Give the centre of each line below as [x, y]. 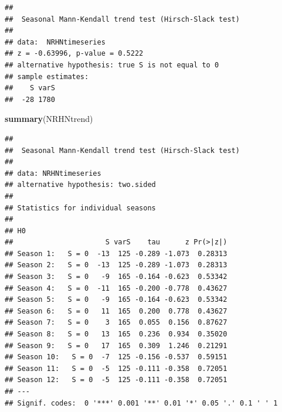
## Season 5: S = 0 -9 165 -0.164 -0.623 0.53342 [116, 300]
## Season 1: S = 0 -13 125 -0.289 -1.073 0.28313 [116, 253]
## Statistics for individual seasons [80, 208]
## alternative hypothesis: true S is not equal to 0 [112, 65]
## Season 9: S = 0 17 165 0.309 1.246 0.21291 [116, 345]
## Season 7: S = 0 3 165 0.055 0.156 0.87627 [116, 323]
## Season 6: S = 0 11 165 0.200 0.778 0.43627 [116, 311]
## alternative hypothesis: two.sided [80, 185]
